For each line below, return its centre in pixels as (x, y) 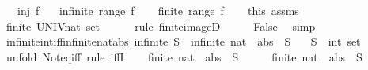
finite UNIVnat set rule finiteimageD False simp (161, 26)
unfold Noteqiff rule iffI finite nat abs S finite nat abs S (184, 56)
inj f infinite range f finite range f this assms (158, 10)
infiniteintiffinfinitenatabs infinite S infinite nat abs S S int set (183, 41)
